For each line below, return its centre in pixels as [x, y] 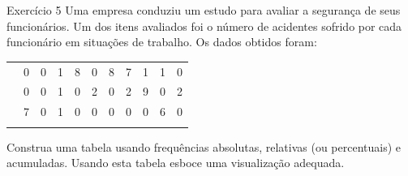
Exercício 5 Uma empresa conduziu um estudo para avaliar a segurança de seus [204, 10]
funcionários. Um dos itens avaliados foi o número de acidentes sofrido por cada [204, 26]
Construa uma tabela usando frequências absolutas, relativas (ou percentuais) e [204, 146]
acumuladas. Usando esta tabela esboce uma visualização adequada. [176, 163]
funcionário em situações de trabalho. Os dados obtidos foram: [162, 42]
